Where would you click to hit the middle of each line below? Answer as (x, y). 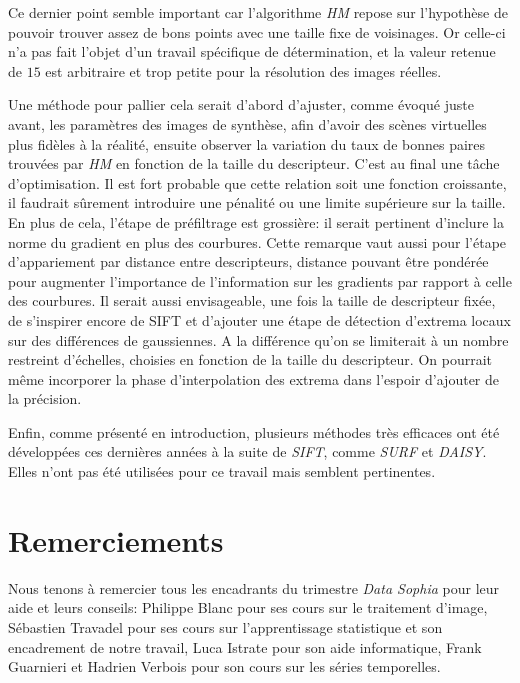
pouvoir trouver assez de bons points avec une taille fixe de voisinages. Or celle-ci (257, 31)
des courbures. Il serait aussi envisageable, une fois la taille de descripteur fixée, (252, 300)
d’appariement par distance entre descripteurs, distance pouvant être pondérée (248, 261)
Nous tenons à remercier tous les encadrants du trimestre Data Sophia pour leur (254, 587)
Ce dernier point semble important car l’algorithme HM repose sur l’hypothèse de (258, 12)
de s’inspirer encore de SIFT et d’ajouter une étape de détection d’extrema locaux (259, 319)
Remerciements (116, 539)
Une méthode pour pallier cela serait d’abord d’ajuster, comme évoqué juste (241, 104)
